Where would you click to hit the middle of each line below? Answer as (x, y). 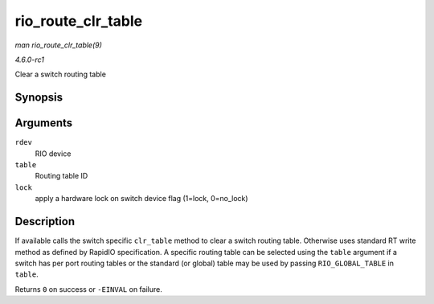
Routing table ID (61, 176)
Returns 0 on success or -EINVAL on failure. (88, 289)
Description (45, 222)
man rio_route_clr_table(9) (58, 45)
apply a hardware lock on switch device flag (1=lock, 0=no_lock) (141, 199)
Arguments (44, 123)
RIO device (53, 154)
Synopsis (39, 98)
